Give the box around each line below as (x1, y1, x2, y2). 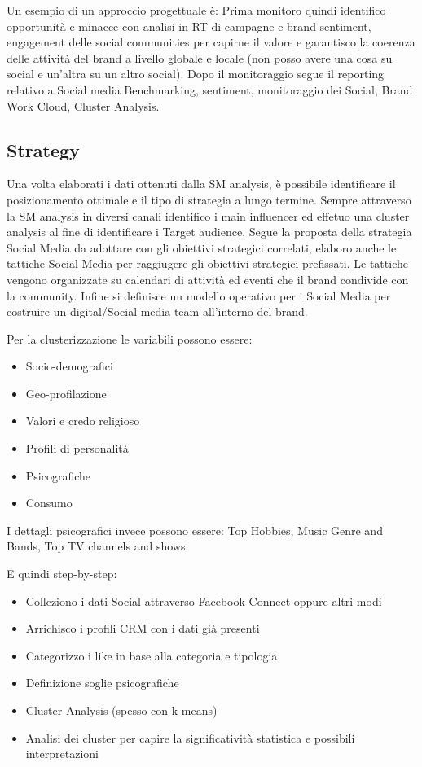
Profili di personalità (25, 440, 129, 457)
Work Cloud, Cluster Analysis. (7, 97, 160, 114)
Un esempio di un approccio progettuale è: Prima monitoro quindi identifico (7, 2, 386, 18)
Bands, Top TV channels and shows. (7, 537, 189, 554)
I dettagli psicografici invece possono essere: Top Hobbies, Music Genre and (7, 521, 383, 538)
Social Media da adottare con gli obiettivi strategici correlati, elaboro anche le (7, 239, 397, 256)
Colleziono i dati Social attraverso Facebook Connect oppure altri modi (25, 592, 382, 609)
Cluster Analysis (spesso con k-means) (25, 702, 218, 719)
